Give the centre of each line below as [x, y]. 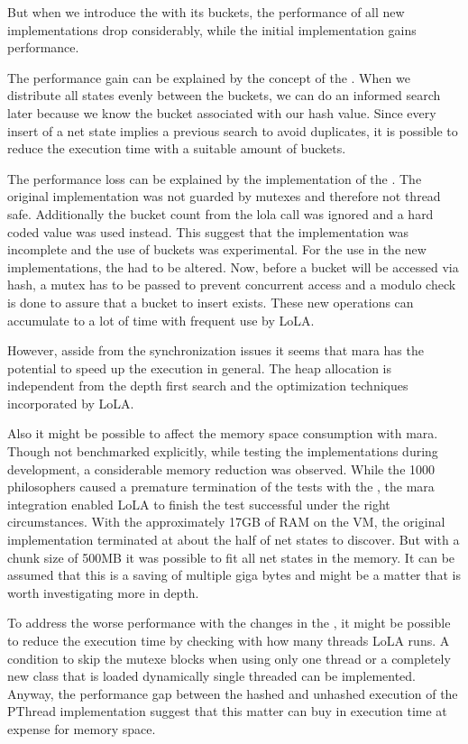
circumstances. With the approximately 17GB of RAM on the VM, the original [226, 522]
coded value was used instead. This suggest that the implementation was [208, 231]
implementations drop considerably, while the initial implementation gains [212, 29]
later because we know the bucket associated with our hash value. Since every [222, 112]
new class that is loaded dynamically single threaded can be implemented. [211, 676]
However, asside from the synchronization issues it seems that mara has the [216, 350]
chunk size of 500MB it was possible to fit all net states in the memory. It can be [231, 557]
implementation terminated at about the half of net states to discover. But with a [234, 540]
